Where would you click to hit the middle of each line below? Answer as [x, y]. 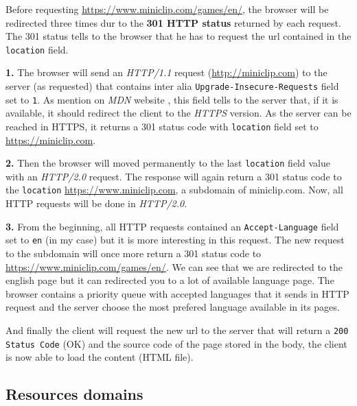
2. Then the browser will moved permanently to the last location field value [168, 163]
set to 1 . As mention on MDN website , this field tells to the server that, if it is [172, 99]
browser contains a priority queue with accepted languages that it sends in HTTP [177, 293]
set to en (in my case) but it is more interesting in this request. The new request [175, 240]
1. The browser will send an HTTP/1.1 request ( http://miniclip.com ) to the [166, 72]
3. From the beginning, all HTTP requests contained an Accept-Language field [172, 226]
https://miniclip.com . [51, 140]
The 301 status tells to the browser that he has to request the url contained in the [178, 36]
